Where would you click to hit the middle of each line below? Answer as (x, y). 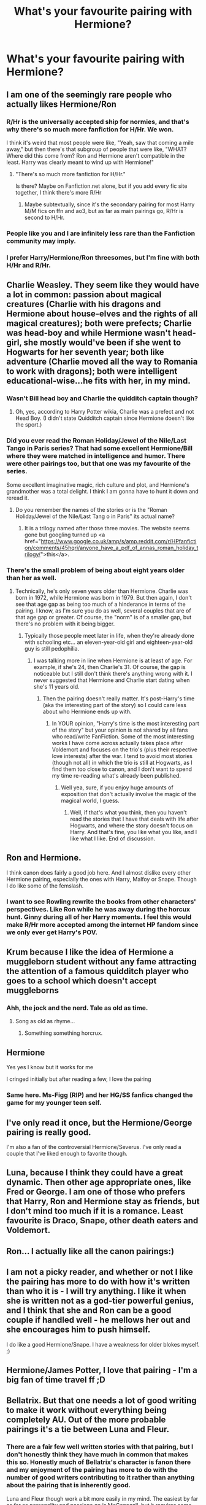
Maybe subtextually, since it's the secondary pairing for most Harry (109, 204)
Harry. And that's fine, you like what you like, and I (134, 832)
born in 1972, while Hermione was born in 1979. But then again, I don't (103, 598)
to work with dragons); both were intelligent (92, 372)
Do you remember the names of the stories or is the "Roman (91, 509)
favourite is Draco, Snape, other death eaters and (102, 1221)
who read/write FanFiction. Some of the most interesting (123, 737)
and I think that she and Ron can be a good (89, 1311)
